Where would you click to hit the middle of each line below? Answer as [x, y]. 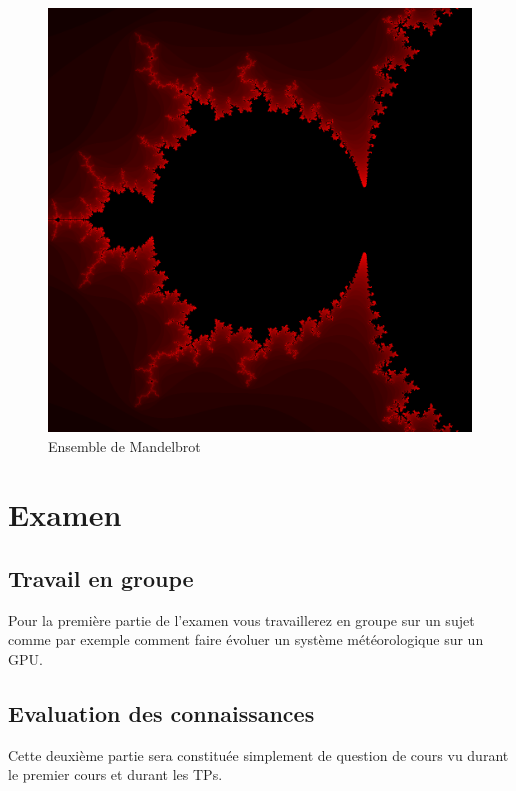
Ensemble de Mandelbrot [124, 445]
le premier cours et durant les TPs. [115, 774]
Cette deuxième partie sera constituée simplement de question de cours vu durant [258, 754]
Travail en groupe [101, 577]
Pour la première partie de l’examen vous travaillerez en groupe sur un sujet [241, 619]
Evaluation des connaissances [161, 712]
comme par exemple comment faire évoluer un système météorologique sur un [246, 639]
